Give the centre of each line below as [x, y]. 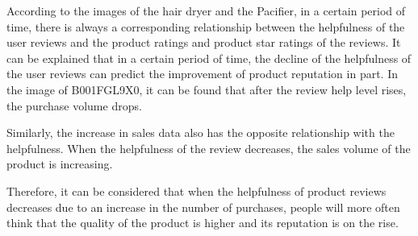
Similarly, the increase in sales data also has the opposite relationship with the [201, 132]
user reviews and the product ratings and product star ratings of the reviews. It [204, 42]
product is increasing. [60, 164]
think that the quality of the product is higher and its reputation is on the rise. [203, 223]
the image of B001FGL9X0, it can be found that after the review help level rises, [207, 89]
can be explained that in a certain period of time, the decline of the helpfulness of [209, 58]
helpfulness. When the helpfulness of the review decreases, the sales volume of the [209, 148]
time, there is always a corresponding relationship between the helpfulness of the [206, 26]
